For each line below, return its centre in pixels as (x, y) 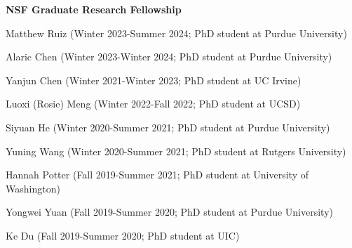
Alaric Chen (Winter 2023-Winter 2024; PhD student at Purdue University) (169, 57)
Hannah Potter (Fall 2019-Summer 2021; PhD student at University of (157, 175)
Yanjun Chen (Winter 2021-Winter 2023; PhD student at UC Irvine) (154, 80)
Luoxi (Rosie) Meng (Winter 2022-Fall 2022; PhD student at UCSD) (153, 104)
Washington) (33, 188)
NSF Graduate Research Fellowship (94, 9)
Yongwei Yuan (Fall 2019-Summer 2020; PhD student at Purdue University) (169, 212)
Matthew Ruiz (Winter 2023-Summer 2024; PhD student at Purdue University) (176, 33)
